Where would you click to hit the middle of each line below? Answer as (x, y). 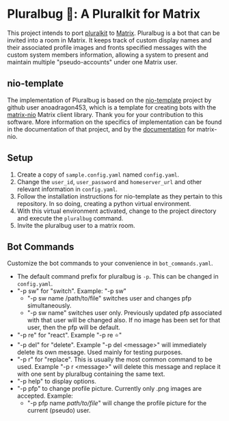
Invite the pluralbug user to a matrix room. (76, 225)
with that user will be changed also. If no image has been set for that (124, 320)
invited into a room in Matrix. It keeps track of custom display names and (109, 40)
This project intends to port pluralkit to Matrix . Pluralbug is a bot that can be (113, 33)
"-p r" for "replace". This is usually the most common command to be (114, 359)
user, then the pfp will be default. (74, 327)
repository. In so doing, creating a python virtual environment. (104, 203)
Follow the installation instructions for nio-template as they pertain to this (120, 196)
